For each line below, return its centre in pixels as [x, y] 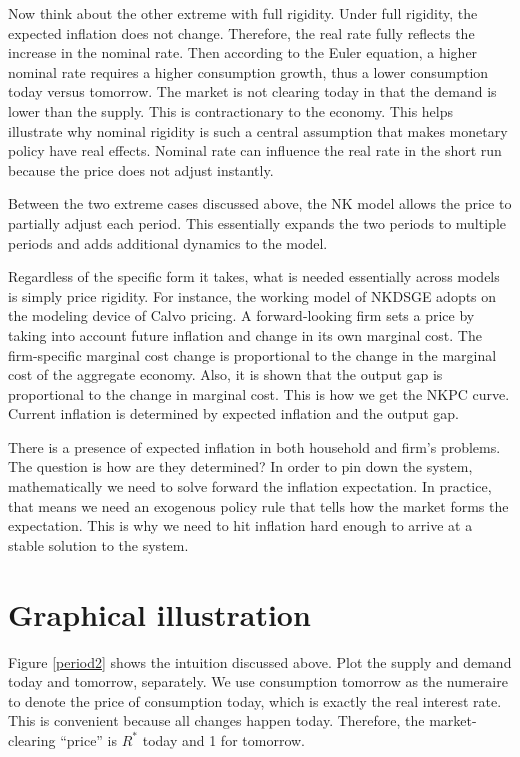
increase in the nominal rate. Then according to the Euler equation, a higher [243, 52]
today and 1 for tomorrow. [223, 739]
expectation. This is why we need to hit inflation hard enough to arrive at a [240, 525]
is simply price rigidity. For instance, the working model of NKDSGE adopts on [252, 295]
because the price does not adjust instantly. [141, 169]
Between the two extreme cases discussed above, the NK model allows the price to [260, 203]
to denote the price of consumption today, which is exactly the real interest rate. [255, 700]
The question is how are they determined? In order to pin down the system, [240, 466]
